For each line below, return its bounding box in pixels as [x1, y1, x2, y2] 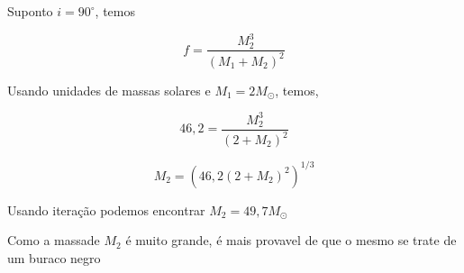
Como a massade [7, 231, 100, 250]
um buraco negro [7, 248, 101, 267]
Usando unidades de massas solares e [7, 80, 211, 99]
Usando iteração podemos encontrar [7, 200, 205, 219]
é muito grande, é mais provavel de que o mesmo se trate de [125, 231, 457, 250]
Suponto [7, 2, 53, 20]
